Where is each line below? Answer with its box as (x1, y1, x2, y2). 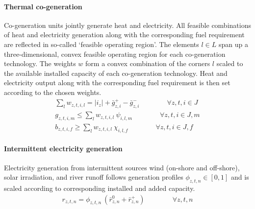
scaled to (216, 58, 243, 69)
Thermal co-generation (4, 1, 82, 11)
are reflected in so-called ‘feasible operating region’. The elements (4, 39, 199, 49)
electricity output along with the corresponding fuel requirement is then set (4, 77, 230, 88)
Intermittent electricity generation (4, 143, 123, 154)
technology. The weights (4, 58, 76, 69)
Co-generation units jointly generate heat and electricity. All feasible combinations (4, 20, 251, 30)
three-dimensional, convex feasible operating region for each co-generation (4, 48, 226, 59)
